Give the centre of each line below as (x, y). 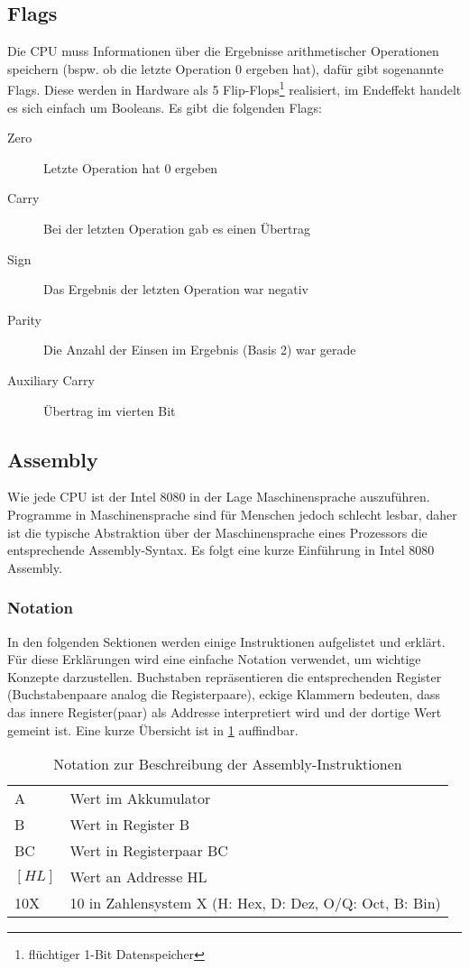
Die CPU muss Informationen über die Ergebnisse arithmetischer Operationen (223, 51)
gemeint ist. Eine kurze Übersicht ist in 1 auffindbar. (153, 729)
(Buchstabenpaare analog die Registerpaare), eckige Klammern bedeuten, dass (224, 694)
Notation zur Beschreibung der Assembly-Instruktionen (228, 764)
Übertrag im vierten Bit (110, 410)
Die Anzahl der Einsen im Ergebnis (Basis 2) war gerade (200, 350)
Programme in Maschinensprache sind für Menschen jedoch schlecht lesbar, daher (232, 514)
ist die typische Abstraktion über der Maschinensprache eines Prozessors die (217, 532)
